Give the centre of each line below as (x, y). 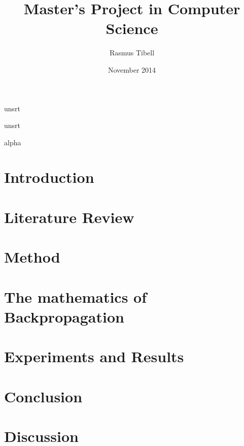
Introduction (49, 177)
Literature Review (69, 217)
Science (132, 28)
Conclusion (43, 396)
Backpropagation (64, 316)
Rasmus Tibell (132, 53)
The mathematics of (76, 296)
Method (32, 257)
